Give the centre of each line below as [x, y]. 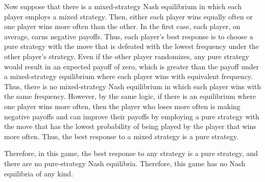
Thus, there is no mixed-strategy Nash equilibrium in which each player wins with [132, 86]
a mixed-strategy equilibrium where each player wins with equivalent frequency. [129, 76]
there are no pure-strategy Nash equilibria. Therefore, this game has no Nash [125, 163]
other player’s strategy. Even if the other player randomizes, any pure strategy [127, 56]
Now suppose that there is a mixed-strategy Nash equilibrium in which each [123, 6]
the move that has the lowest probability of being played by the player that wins [130, 126]
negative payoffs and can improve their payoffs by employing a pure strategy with [132, 116]
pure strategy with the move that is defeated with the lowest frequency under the [131, 46]
